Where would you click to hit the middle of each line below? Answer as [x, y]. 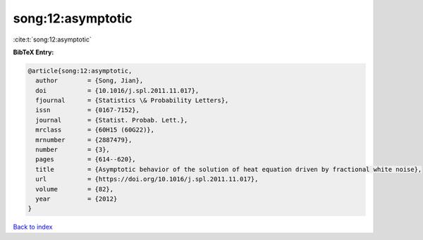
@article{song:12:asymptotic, [80, 71]
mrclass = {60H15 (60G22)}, [95, 130]
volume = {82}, [75, 189]
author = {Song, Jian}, [90, 81]
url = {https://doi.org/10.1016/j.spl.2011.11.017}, [147, 179]
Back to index [33, 227]
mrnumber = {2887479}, [84, 140]
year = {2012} [76, 199]
